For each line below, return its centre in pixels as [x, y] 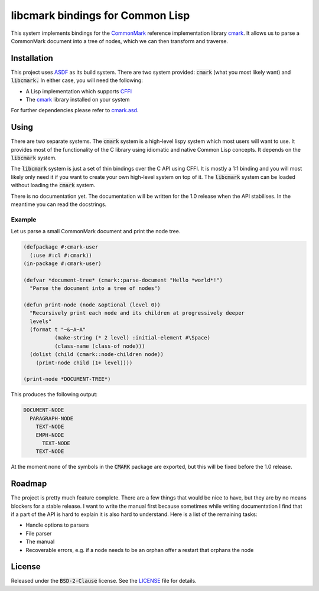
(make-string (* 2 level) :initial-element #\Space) [132, 338]
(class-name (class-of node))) [100, 346]
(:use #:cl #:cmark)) [61, 255]
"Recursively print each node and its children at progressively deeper [137, 313]
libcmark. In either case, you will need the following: [77, 80]
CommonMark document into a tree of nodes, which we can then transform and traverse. [120, 41]
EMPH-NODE [50, 435]
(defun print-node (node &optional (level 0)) [92, 305]
